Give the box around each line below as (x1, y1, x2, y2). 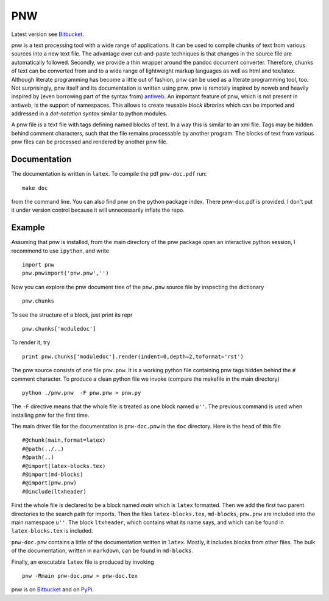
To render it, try (11, 339, 51, 346)
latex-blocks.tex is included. (11, 527, 94, 534)
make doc (22, 184, 48, 192)
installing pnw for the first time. (11, 411, 90, 419)
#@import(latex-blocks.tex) (22, 462, 106, 469)
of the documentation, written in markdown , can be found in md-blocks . (11, 547, 193, 555)
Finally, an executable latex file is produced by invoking (11, 558, 155, 566)
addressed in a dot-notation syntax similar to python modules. (11, 110, 168, 117)
